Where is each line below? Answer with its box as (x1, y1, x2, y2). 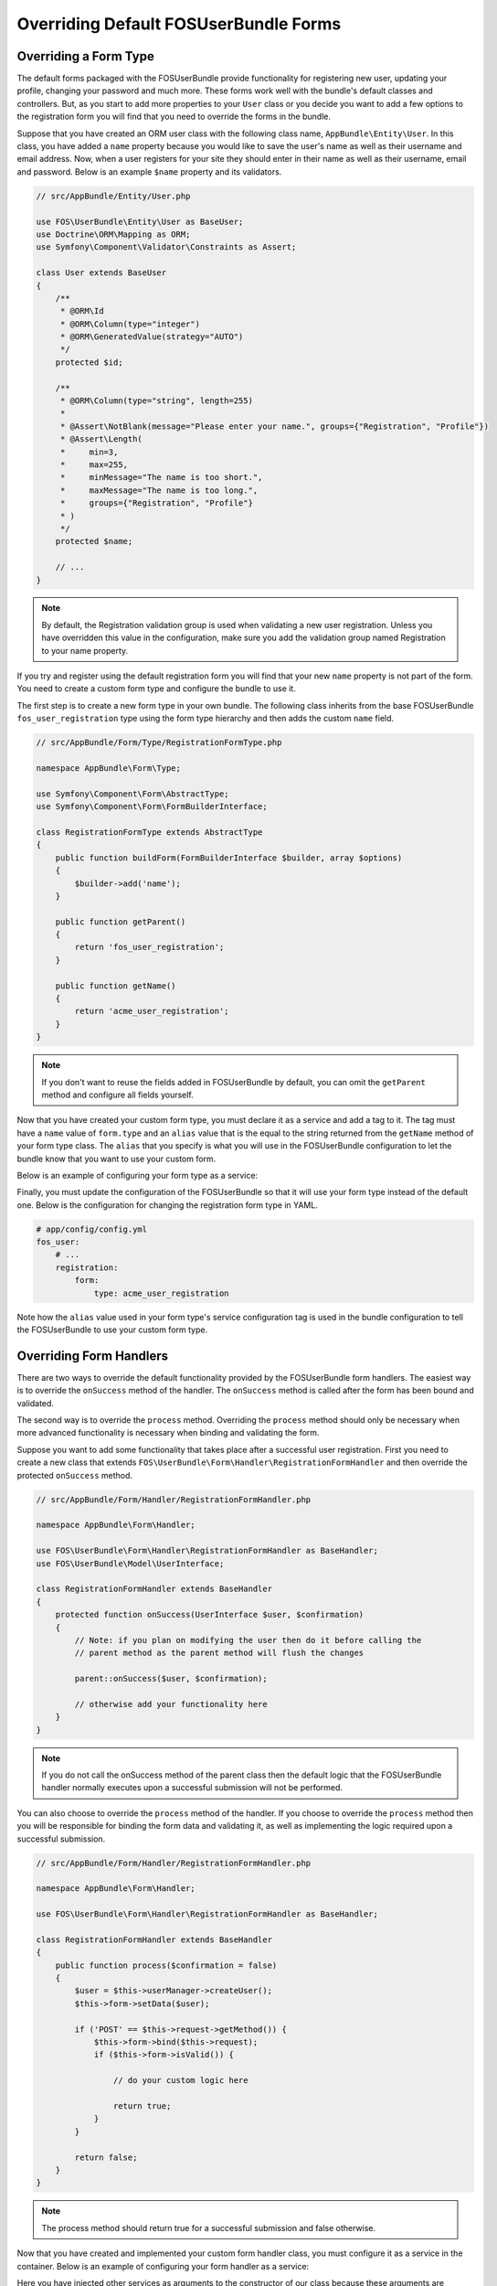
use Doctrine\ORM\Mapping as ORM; (36, 229, 191, 240)
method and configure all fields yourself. (41, 1089, 194, 1100)
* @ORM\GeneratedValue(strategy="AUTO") (59, 332, 244, 342)
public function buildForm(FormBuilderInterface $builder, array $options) (55, 852, 403, 863)
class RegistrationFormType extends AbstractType (36, 827, 263, 837)
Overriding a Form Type (16, 48, 154, 64)
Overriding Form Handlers (16, 1348, 169, 1363)
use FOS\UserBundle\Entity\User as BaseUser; (36, 216, 244, 227)
